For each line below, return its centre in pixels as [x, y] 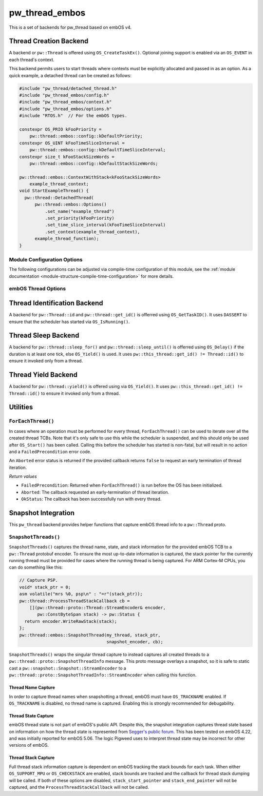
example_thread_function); [67, 239]
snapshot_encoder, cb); [135, 642]
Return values [23, 476]
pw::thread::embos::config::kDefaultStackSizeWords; [94, 163]
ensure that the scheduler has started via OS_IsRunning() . [69, 322]
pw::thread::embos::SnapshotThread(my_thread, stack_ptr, [90, 635]
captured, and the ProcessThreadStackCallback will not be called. [79, 787]
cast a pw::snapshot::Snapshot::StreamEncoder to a [68, 668]
